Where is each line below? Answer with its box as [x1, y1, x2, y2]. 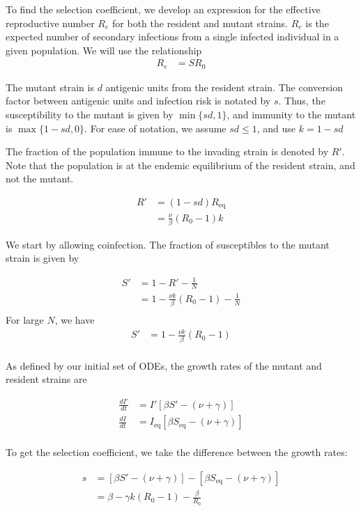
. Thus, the [278, 93, 325, 108]
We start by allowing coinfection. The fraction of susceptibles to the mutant [6, 237, 330, 251]
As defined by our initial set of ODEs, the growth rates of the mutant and [6, 358, 322, 372]
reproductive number [6, 15, 95, 30]
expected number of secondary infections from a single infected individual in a [6, 29, 339, 44]
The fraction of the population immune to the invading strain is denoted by [6, 144, 329, 159]
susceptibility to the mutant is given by [6, 107, 174, 122]
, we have [54, 313, 95, 327]
